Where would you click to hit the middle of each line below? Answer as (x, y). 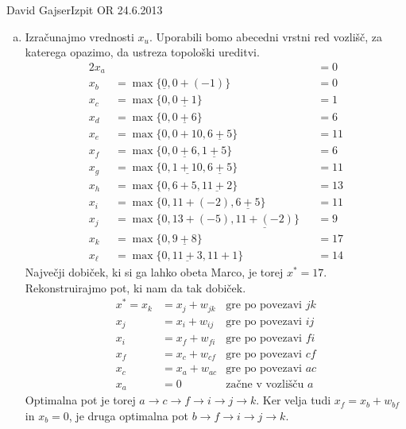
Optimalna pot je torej (80, 400)
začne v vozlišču (265, 384)
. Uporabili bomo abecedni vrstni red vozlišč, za (266, 36)
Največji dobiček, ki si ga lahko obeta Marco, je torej (154, 272)
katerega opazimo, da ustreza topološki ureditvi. (142, 52)
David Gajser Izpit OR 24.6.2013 (85, 10)
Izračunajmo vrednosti (79, 36)
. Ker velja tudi (294, 400)
